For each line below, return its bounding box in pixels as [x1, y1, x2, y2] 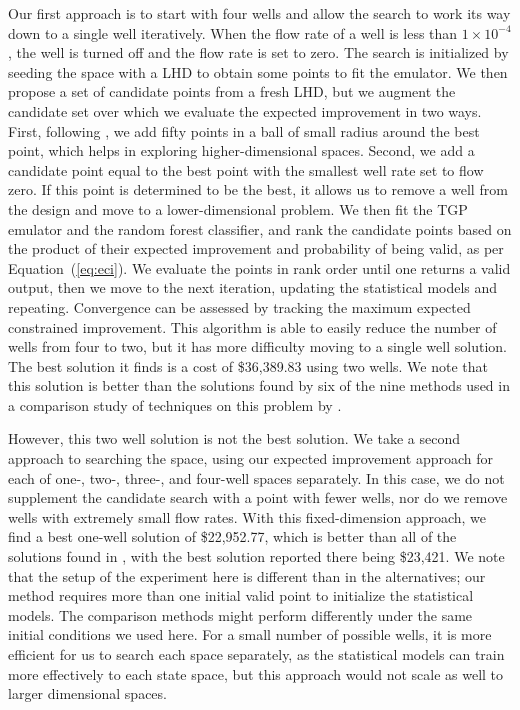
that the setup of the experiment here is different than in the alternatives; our [8, 565, 486, 586]
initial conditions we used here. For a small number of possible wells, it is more [8, 624, 492, 645]
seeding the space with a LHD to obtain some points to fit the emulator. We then [8, 61, 508, 82]
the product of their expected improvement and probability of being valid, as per [8, 238, 504, 259]
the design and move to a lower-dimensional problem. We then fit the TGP [8, 198, 468, 219]
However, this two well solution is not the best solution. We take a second [8, 428, 460, 449]
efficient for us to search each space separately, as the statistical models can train [8, 644, 505, 664]
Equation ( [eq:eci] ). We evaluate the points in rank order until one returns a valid [8, 257, 511, 278]
